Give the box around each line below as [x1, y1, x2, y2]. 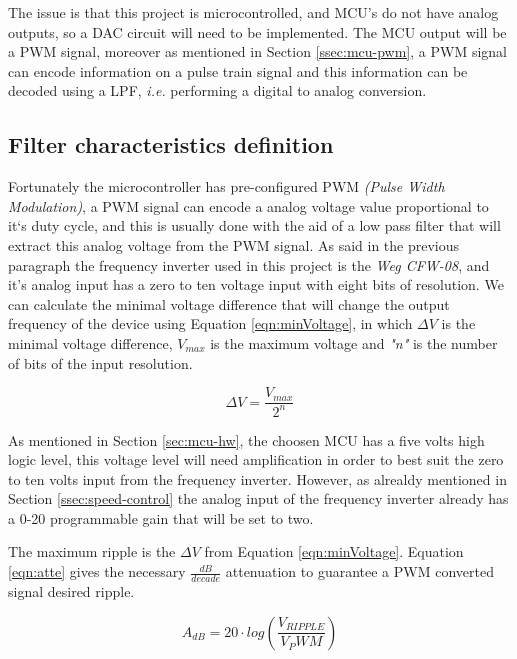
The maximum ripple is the [8, 541, 176, 562]
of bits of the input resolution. [8, 352, 193, 373]
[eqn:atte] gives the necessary [8, 561, 186, 582]
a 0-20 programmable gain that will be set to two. [8, 507, 314, 528]
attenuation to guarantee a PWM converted [225, 561, 494, 582]
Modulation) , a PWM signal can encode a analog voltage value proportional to [8, 195, 489, 216]
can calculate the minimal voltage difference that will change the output [8, 293, 450, 314]
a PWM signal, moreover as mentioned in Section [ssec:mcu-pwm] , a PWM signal [8, 41, 508, 62]
